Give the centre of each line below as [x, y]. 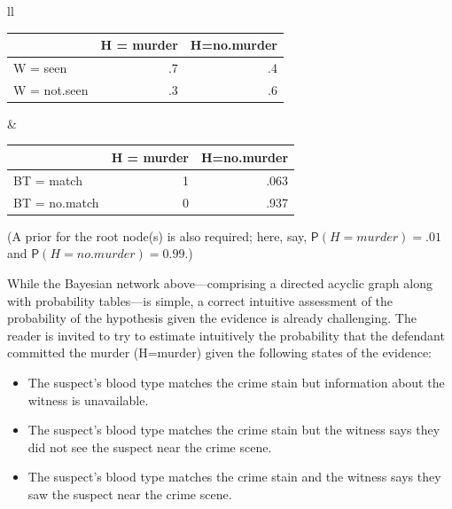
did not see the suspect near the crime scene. [150, 446]
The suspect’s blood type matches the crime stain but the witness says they [234, 430]
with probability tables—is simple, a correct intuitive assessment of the [200, 300]
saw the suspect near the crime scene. [130, 493]
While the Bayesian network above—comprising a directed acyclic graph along [220, 282]
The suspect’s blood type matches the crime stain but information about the [236, 382]
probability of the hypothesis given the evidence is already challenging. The [212, 318]
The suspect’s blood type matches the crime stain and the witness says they [234, 477]
